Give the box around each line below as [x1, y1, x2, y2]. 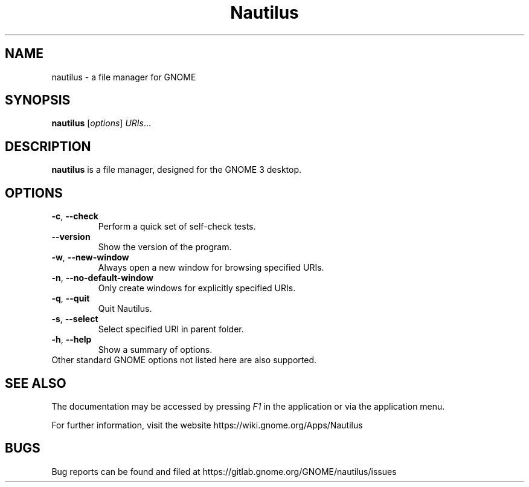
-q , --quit [51, 293, 90, 304]
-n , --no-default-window [51, 273, 153, 283]
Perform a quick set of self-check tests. [98, 221, 256, 232]
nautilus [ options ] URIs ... [51, 118, 152, 129]
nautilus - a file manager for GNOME [51, 71, 196, 82]
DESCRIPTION [5, 138, 91, 154]
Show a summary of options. [98, 344, 213, 355]
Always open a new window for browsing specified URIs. [98, 262, 324, 273]
